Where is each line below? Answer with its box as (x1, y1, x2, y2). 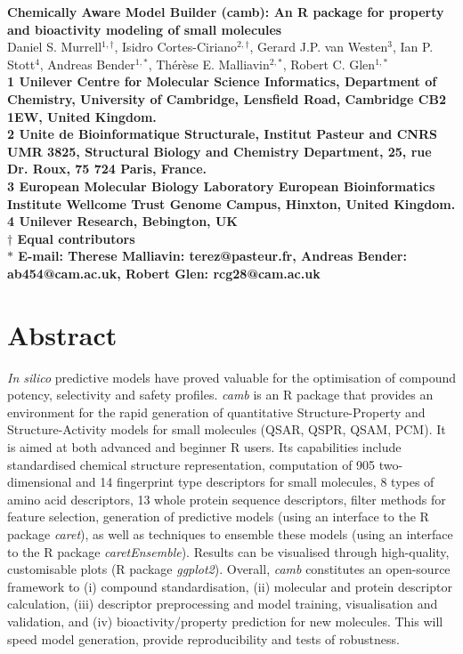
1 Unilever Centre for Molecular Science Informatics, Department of (7, 72, 437, 91)
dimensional (7, 472, 72, 491)
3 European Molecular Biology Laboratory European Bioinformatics (7, 176, 435, 195)
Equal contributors (17, 229, 135, 247)
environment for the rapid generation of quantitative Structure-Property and (7, 402, 426, 421)
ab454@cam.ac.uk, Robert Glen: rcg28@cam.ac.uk (7, 263, 321, 282)
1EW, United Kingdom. (7, 107, 157, 125)
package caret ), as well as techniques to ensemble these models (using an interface (7, 524, 453, 543)
